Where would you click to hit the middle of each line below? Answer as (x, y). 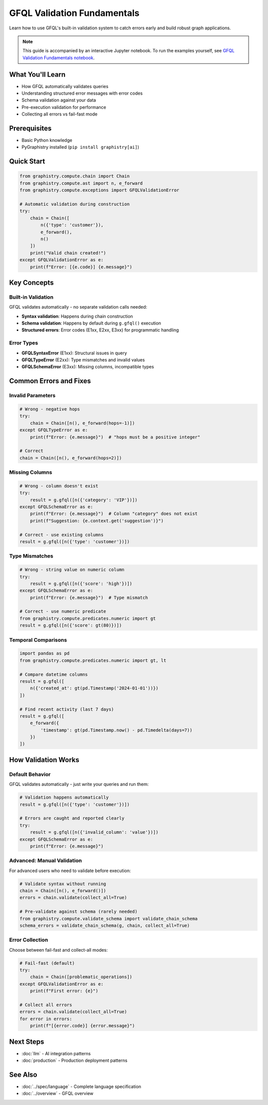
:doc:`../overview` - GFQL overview (58, 1094)
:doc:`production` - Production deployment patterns (74, 1061)
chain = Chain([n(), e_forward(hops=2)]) (71, 458)
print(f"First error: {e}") (64, 991)
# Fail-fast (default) (47, 963)
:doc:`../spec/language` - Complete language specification (81, 1087)
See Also (23, 1074)
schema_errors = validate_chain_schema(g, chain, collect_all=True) (105, 925)
